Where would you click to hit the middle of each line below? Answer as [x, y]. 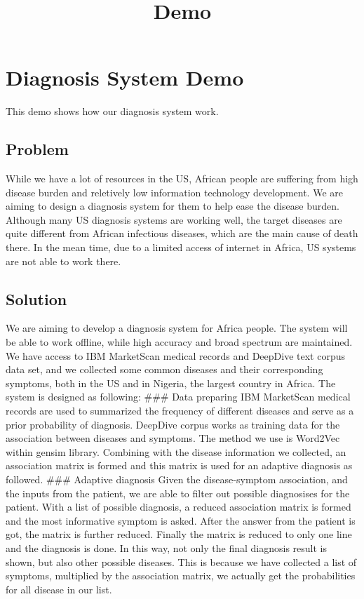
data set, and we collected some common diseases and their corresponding [164, 369]
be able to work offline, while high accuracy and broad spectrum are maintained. [179, 342]
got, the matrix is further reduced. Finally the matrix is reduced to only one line [179, 534]
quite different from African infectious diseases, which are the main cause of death [182, 233]
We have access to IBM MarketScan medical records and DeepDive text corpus [175, 355]
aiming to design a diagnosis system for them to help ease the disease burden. [173, 206]
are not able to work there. [63, 261]
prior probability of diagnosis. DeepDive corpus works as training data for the [173, 424]
